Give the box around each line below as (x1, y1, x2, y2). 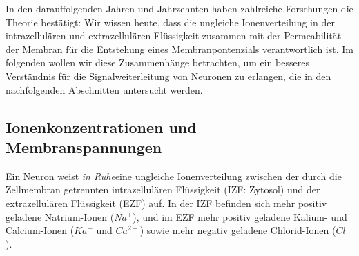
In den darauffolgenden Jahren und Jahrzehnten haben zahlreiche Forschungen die (6, 1, 353, 15)
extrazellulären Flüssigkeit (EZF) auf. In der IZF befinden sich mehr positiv (6, 195, 327, 210)
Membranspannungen (6, 136, 162, 157)
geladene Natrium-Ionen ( (6, 209, 115, 224)
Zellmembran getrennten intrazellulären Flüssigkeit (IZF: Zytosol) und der (6, 182, 320, 197)
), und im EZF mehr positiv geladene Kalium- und (133, 209, 347, 224)
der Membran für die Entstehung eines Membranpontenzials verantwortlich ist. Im (6, 41, 353, 56)
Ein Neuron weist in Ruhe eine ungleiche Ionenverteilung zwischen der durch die (6, 168, 342, 183)
